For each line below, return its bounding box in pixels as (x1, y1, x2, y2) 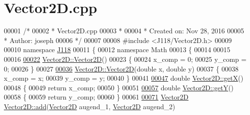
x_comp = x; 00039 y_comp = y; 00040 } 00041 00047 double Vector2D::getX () (4, 73, 244, 83)
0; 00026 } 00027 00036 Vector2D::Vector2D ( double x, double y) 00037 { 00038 (4, 63, 239, 73)
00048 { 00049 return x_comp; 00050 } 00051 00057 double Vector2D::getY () (4, 82, 234, 92)
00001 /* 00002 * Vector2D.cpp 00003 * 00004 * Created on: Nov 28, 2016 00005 (4, 26, 244, 36)
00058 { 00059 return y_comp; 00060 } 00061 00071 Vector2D (4, 92, 189, 102)
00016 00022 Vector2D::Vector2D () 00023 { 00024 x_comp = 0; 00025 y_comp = (4, 54, 247, 64)
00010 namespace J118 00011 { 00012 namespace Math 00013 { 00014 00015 (4, 44, 231, 55)
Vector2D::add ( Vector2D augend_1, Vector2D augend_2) (4, 101, 175, 111)
